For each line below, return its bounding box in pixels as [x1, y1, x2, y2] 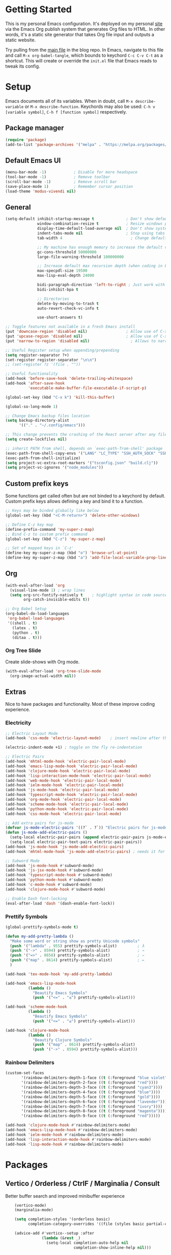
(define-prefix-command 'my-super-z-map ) [5, 527, 95, 532]
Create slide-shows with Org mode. [5, 659, 80, 665]
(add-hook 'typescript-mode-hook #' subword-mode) [5, 873, 113, 878]
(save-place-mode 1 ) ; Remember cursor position [5, 184, 133, 189]
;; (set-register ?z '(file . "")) [5, 362, 81, 367]
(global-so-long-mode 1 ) [5, 404, 58, 409]
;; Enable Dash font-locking [5, 896, 67, 901]
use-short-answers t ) [37, 315, 83, 320]
